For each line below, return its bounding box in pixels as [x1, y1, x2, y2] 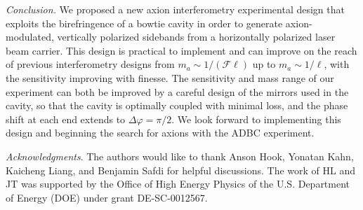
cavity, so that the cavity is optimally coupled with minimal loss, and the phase [6, 98, 348, 113]
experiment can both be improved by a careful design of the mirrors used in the [6, 84, 349, 99]
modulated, [6, 29, 54, 44]
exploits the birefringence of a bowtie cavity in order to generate [6, 15, 283, 30]
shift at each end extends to [6, 111, 126, 126]
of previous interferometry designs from [6, 57, 175, 71]
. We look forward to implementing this [171, 111, 341, 126]
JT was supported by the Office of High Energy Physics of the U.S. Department [6, 176, 350, 191]
